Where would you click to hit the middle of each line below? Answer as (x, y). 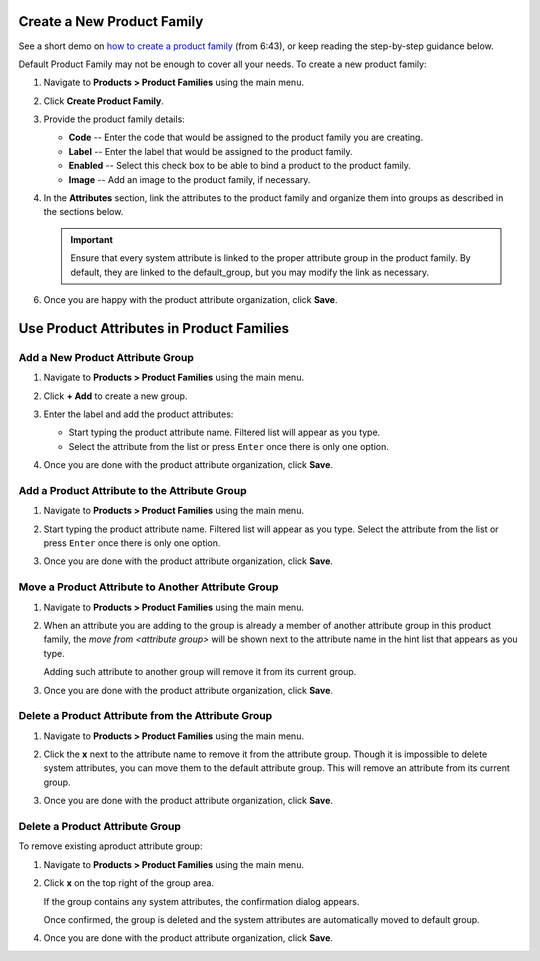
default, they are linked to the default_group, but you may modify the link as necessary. (250, 272)
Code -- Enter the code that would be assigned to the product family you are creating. (246, 137)
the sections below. (83, 212)
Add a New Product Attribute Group (106, 357)
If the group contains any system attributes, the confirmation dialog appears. (201, 901)
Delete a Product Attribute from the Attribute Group (145, 716)
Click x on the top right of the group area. (129, 883)
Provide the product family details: (114, 119)
